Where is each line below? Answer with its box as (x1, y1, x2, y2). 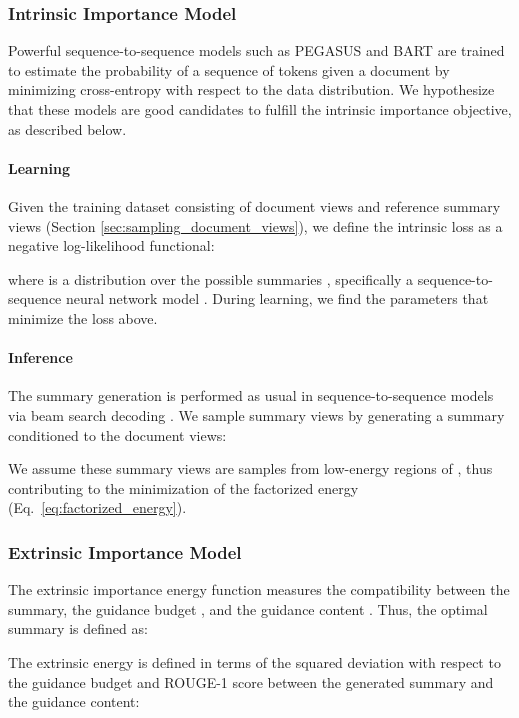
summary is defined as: (8, 618, 148, 639)
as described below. (8, 118, 127, 139)
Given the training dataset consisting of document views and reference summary (8, 195, 501, 216)
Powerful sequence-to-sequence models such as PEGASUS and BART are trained (8, 40, 505, 61)
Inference (8, 347, 73, 368)
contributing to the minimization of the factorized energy (8, 477, 359, 498)
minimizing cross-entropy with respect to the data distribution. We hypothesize (8, 79, 495, 100)
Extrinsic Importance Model (8, 539, 242, 564)
